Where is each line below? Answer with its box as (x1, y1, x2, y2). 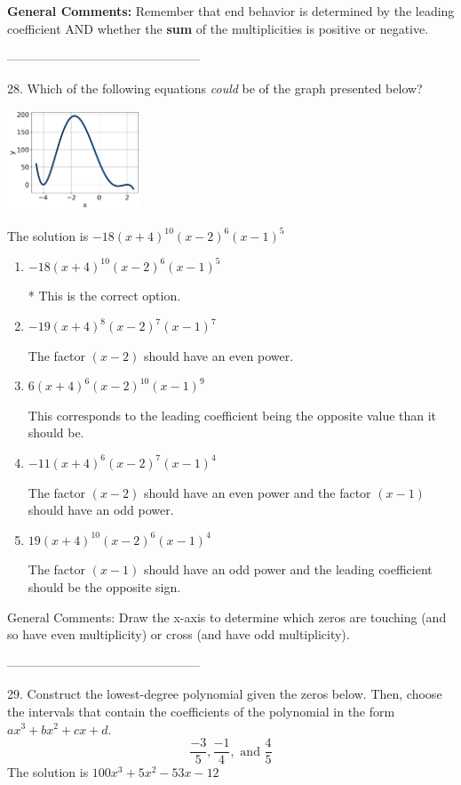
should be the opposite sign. (28, 577, 181, 596)
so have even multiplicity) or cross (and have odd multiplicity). (7, 625, 350, 644)
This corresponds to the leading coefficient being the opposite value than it (28, 405, 437, 424)
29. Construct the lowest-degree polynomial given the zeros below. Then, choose (7, 685, 442, 703)
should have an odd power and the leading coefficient (143, 560, 433, 579)
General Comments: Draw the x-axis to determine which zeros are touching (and (7, 607, 447, 626)
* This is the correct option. (28, 286, 181, 305)
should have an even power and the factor (143, 483, 371, 501)
